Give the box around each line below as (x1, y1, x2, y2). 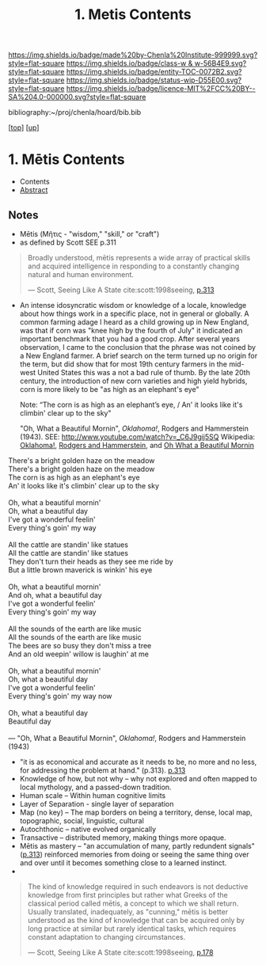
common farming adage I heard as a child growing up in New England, (19, 317, 249, 326)
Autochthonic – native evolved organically (19, 824, 157, 834)
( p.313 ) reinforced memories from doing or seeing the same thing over (19, 849, 249, 859)
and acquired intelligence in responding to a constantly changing (27, 261, 240, 271)
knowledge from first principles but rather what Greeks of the (27, 890, 228, 899)
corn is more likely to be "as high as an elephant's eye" (19, 384, 199, 393)
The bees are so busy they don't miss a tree (8, 640, 152, 650)
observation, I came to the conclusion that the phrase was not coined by (19, 342, 256, 351)
